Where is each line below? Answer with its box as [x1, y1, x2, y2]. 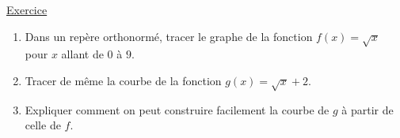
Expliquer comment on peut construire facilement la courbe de [25, 101, 330, 117]
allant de [61, 46, 104, 62]
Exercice [6, 2, 48, 17]
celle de [25, 117, 61, 133]
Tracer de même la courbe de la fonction [25, 72, 222, 88]
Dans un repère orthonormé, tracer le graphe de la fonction [25, 28, 313, 44]
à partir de [341, 101, 394, 117]
